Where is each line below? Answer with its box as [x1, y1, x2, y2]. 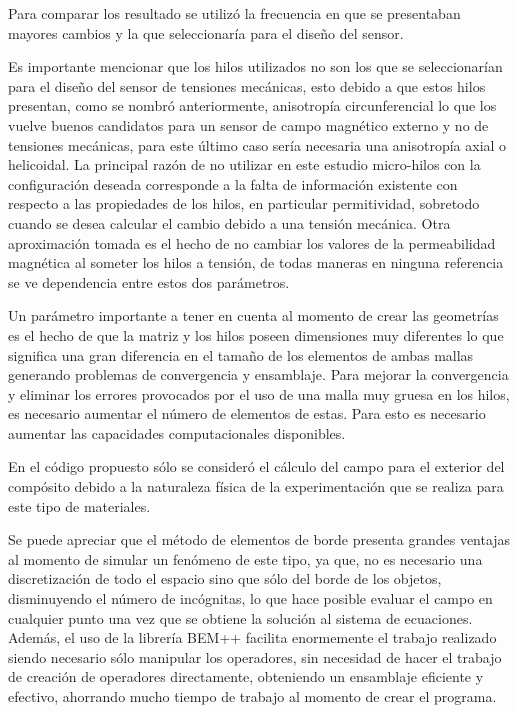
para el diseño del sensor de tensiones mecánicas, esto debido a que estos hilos [8, 75, 486, 96]
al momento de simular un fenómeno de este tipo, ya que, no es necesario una [8, 548, 483, 569]
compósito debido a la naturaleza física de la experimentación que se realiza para [8, 476, 504, 497]
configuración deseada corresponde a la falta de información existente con [8, 173, 458, 194]
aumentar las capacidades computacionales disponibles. [8, 422, 346, 443]
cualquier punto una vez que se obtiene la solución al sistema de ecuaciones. [8, 607, 473, 628]
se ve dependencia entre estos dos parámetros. [8, 271, 290, 292]
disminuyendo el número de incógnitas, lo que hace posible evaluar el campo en [8, 588, 493, 609]
